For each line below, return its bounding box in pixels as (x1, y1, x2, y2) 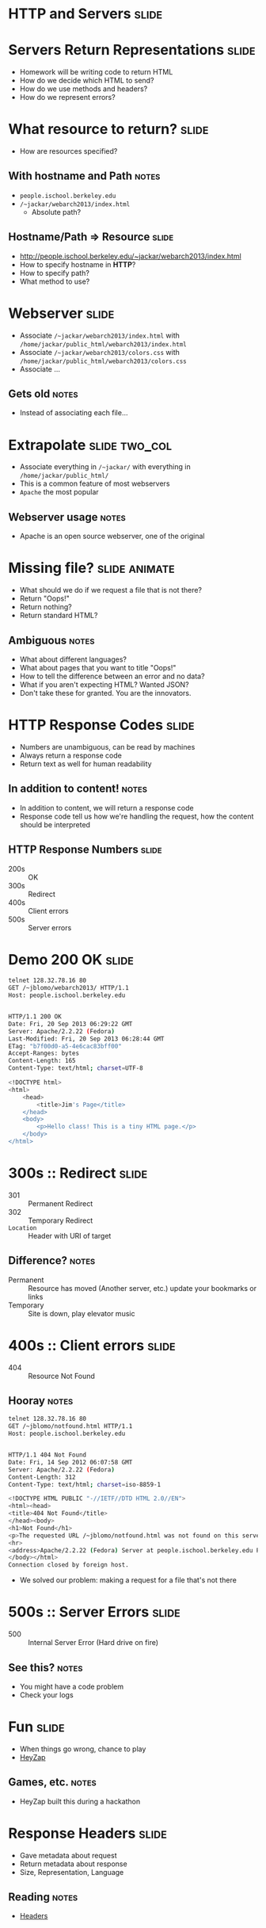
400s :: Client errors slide (8, 1336, 176, 1354)
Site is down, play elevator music (28, 1308, 135, 1318)
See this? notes (8, 1661, 83, 1674)
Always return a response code (19, 750, 123, 760)
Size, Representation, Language (19, 1867, 124, 1876)
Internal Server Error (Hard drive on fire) (28, 1638, 159, 1647)
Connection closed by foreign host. (8, 1561, 129, 1569)
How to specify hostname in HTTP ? (19, 259, 136, 269)
